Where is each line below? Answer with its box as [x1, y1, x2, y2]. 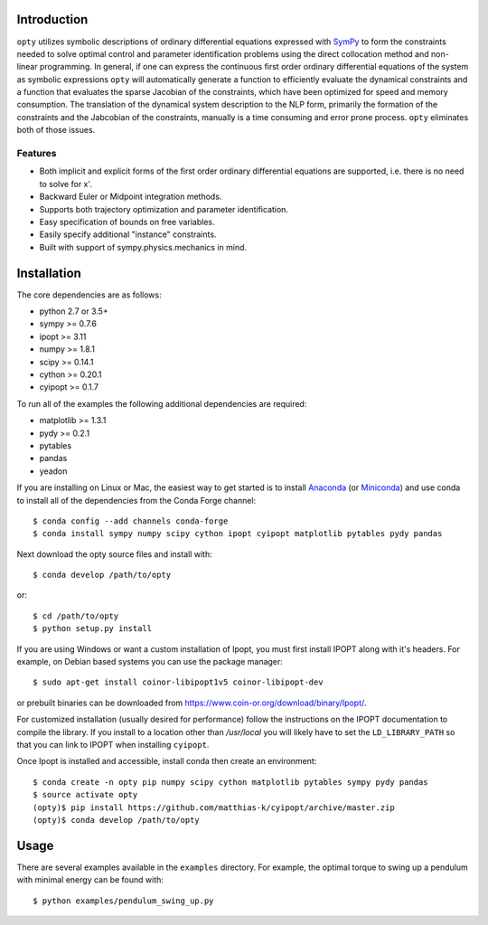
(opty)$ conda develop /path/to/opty [33, 815, 201, 825]
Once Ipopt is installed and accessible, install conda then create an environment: [16, 756, 317, 767]
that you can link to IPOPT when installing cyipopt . [16, 739, 210, 750]
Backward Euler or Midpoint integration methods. [39, 191, 222, 203]
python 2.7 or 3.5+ [39, 306, 108, 316]
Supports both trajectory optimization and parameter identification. [39, 203, 289, 214]
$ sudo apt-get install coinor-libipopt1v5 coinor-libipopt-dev [33, 677, 324, 687]
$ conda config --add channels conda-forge [33, 515, 229, 526]
